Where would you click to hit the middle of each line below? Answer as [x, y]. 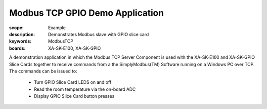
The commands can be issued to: [43, 71]
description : [22, 34]
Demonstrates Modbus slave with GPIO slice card [99, 34]
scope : [17, 28]
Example [57, 28]
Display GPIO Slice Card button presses [74, 96]
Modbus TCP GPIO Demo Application [87, 13]
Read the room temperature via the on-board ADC [85, 89]
